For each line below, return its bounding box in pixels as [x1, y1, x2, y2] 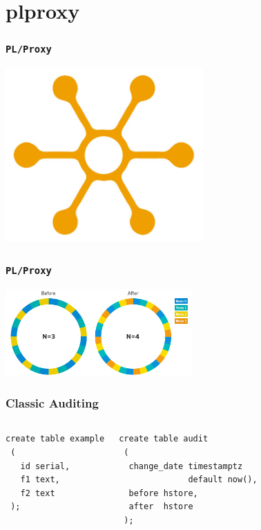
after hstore [128, 502, 193, 512]
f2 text [20, 488, 55, 498]
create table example [6, 434, 105, 444]
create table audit [119, 434, 209, 444]
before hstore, [128, 488, 198, 498]
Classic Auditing [6, 394, 99, 412]
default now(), [188, 475, 258, 485]
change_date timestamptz [128, 461, 243, 471]
